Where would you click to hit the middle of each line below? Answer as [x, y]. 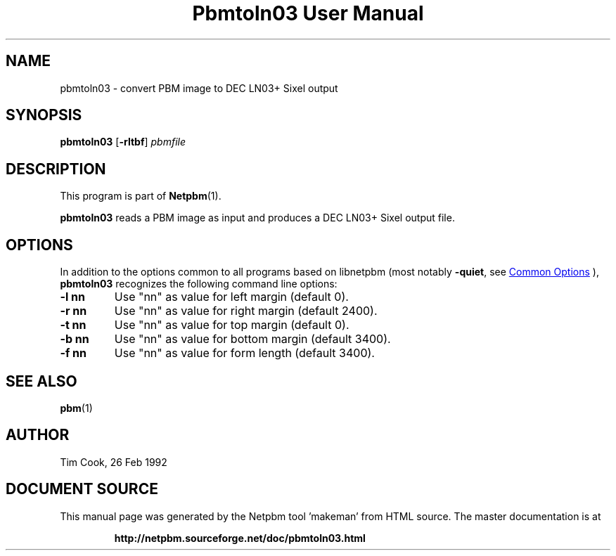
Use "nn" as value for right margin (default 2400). [246, 311]
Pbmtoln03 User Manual [308, 13]
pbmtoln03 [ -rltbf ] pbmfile [123, 142]
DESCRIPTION [56, 169]
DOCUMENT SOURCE [82, 489]
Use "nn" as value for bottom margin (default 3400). [252, 339]
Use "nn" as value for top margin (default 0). [232, 325]
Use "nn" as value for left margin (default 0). [231, 297]
